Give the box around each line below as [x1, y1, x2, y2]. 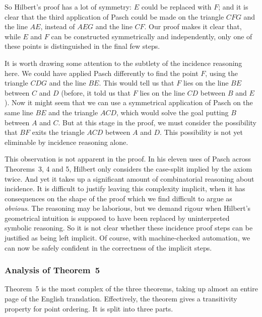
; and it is [218, 2, 248, 12]
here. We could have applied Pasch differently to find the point [5, 67, 199, 78]
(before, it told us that [61, 87, 131, 98]
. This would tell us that [99, 77, 174, 88]
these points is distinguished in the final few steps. [5, 41, 160, 51]
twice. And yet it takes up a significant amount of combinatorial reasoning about [5, 173, 254, 184]
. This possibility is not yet [160, 127, 243, 137]
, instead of [40, 21, 75, 32]
